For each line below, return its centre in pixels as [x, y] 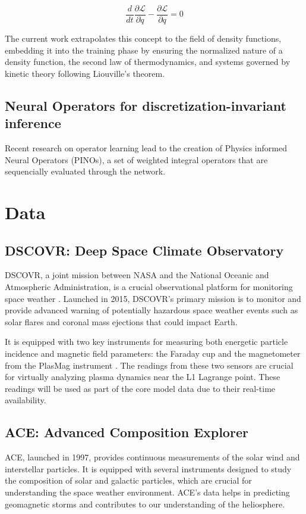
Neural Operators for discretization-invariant [146, 105]
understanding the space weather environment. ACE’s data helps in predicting [147, 492]
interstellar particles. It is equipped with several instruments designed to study [148, 468]
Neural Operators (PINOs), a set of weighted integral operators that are [136, 159]
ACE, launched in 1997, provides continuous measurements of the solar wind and [152, 457]
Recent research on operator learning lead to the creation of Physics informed [146, 148]
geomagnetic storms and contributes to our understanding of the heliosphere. [145, 504]
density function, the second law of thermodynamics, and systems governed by [148, 62]
